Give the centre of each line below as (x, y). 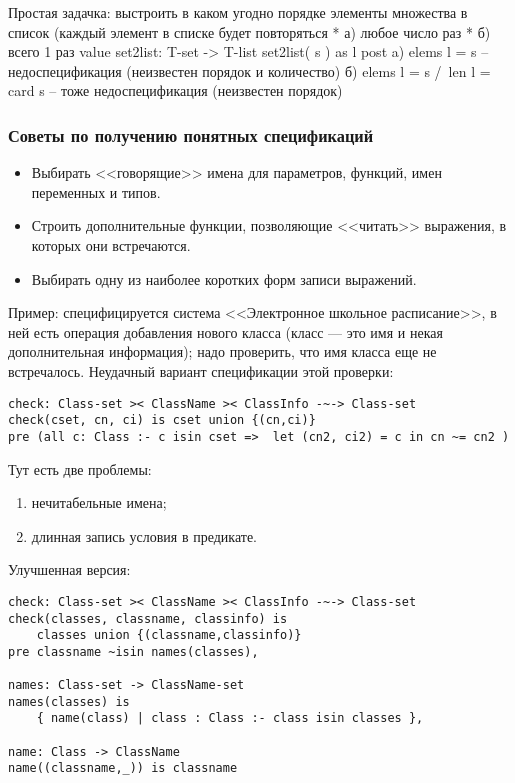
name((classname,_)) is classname (123, 768)
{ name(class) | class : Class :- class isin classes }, (230, 718)
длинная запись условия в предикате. (144, 535)
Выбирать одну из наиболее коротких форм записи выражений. (224, 278)
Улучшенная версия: (69, 569)
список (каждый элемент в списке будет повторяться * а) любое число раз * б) (249, 31)
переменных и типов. (96, 191)
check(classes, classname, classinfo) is (148, 618)
